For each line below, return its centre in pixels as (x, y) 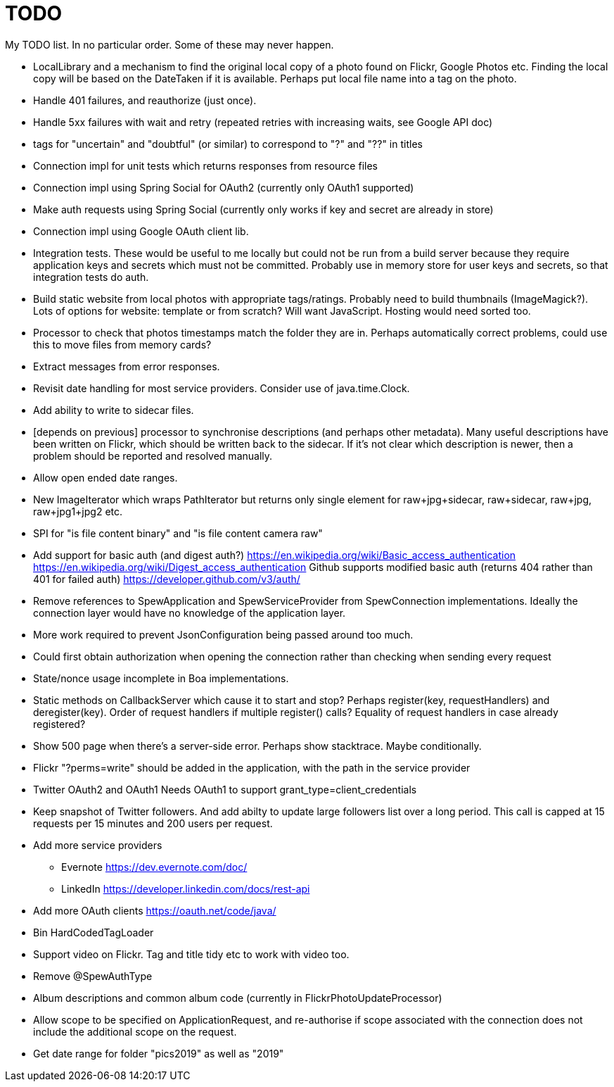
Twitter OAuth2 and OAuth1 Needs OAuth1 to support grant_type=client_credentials (225, 789)
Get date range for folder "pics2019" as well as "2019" (159, 1053)
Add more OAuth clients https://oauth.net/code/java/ (155, 910)
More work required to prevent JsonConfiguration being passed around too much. (223, 634)
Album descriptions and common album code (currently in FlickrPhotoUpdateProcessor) (238, 998)
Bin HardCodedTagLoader (94, 932)
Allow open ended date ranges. (105, 477)
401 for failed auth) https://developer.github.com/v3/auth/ (167, 579)
